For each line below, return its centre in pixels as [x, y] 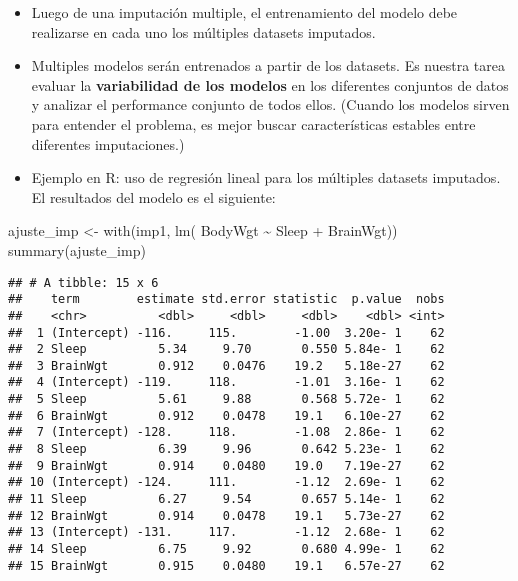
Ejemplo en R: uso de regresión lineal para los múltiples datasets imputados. [266, 177]
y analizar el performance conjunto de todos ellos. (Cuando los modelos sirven [270, 104]
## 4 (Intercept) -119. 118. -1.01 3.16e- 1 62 [226, 382]
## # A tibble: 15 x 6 [83, 282]
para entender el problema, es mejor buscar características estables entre [253, 123]
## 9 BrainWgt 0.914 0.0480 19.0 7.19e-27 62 [226, 465]
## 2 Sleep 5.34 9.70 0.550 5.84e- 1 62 [226, 349]
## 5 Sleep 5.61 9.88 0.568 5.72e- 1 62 [226, 399]
